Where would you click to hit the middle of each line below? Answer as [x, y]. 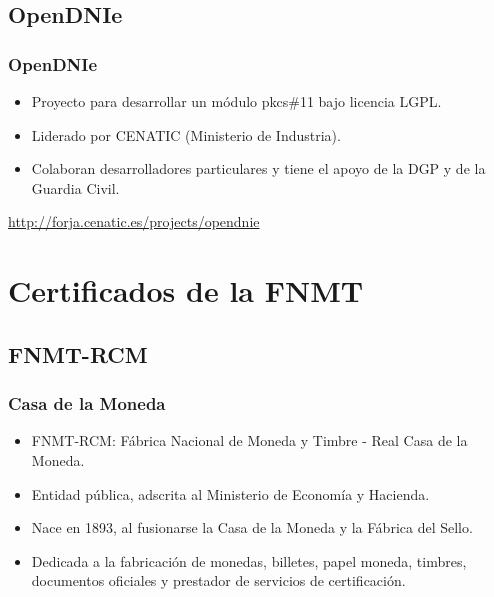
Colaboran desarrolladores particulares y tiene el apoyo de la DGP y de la [258, 168]
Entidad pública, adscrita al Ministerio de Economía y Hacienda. [230, 493]
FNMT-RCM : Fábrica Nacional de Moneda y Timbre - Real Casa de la [249, 440]
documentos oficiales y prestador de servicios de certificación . [218, 580]
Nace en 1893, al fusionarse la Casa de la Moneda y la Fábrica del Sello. [252, 527]
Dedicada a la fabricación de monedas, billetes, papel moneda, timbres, [249, 560]
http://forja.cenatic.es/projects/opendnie [134, 221]
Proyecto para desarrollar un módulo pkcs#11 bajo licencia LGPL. [236, 101]
